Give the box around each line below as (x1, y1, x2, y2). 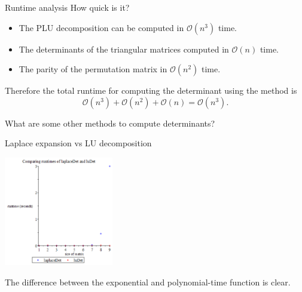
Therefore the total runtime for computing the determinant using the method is (5, 84, 297, 97)
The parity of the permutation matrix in (19, 63, 167, 75)
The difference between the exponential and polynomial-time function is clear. (5, 275, 291, 288)
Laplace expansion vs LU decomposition (5, 137, 152, 149)
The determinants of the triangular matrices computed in (19, 42, 229, 55)
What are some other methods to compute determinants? (5, 116, 215, 129)
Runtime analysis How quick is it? (5, 1, 130, 13)
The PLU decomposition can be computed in (19, 21, 184, 33)
